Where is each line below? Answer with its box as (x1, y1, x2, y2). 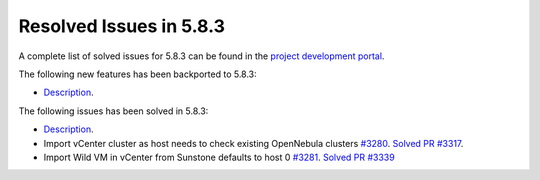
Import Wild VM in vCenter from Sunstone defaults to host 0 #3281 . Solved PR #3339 (43, 151, 395, 163)
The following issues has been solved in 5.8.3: (18, 105, 209, 117)
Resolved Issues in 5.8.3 (18, 15, 225, 37)
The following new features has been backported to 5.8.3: (18, 68, 257, 80)
